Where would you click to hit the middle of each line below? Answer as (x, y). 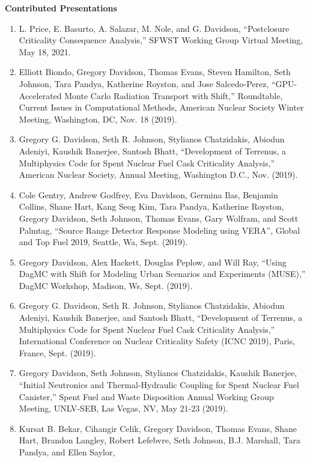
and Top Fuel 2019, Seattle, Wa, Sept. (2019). (103, 242)
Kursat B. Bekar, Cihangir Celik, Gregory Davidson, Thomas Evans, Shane (158, 428)
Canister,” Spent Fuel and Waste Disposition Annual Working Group (146, 396)
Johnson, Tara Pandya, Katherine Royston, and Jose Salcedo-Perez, (144, 83)
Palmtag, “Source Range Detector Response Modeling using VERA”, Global (160, 230)
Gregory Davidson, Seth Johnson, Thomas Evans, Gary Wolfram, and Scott (159, 218)
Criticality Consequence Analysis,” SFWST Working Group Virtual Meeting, (161, 40)
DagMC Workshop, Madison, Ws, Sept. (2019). (106, 285)
